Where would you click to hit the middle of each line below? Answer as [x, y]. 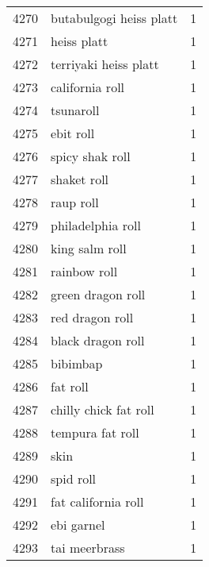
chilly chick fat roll [103, 409]
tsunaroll [75, 110]
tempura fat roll [95, 432]
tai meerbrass [88, 548]
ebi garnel [78, 525]
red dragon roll [92, 317]
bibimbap [77, 363]
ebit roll [73, 133]
